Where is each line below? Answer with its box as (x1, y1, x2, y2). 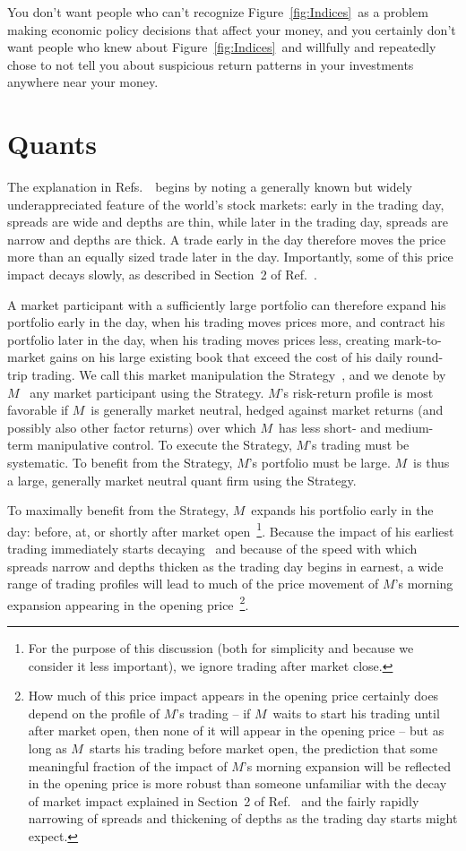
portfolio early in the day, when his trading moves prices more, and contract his (7, 313, 445, 331)
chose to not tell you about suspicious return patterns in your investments (7, 55, 414, 73)
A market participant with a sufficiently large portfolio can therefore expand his (7, 295, 446, 314)
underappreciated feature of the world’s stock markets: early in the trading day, (7, 194, 444, 213)
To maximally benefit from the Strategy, (7, 501, 229, 520)
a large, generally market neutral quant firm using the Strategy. (7, 470, 357, 489)
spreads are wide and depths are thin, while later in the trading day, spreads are (7, 212, 448, 231)
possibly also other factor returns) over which (7, 417, 256, 436)
